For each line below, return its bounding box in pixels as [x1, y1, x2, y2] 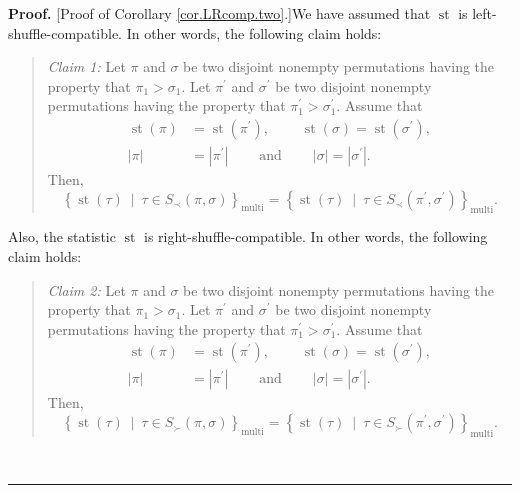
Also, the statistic [8, 226, 116, 247]
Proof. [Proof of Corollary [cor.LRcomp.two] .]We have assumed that [8, 3, 431, 23]
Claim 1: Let [47, 56, 126, 77]
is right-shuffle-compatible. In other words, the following [143, 226, 488, 247]
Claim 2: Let [47, 279, 126, 300]
